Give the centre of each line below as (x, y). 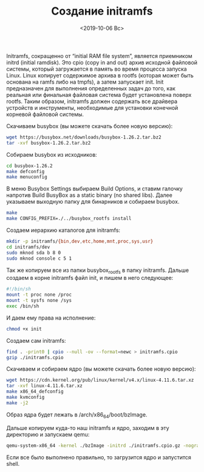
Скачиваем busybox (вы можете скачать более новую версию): (90, 126)
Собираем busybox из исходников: (52, 154)
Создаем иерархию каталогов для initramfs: (63, 231)
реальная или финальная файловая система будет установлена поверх (99, 95)
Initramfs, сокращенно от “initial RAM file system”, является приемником (99, 55)
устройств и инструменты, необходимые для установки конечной (92, 107)
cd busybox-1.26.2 (29, 166)
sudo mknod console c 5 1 (39, 258)
